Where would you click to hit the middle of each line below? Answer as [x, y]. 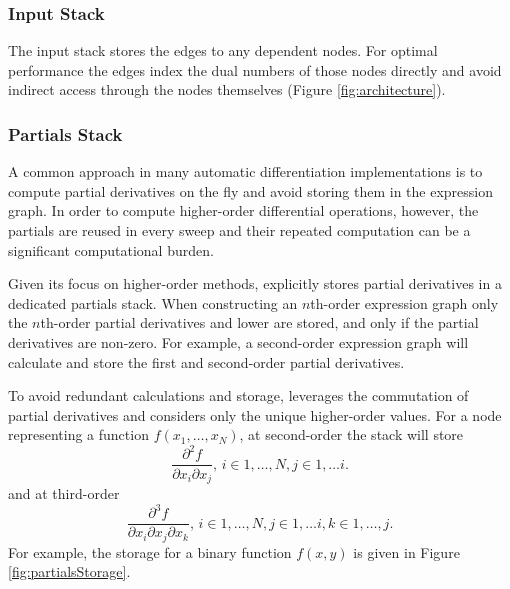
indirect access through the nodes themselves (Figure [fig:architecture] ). [227, 89]
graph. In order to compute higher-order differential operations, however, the [243, 210]
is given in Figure [406, 551]
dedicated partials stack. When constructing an [153, 302]
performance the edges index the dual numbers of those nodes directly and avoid [255, 69]
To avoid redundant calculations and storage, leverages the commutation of [238, 395]
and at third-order [64, 492]
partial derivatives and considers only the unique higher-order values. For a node [255, 414]
